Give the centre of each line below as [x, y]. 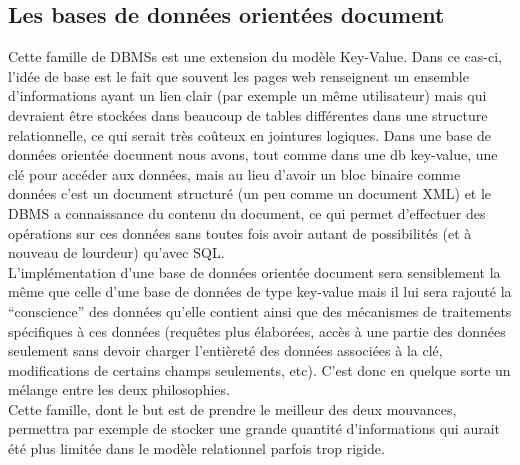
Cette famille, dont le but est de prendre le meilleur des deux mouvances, [232, 408]
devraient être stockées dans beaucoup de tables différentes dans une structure [248, 114]
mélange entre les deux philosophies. [119, 389]
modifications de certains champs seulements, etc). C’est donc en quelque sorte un [259, 369]
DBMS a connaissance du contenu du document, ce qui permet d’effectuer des [247, 212]
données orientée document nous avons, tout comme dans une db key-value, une [253, 154]
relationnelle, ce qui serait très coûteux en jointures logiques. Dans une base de [250, 134]
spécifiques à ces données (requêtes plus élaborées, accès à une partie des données [257, 330]
